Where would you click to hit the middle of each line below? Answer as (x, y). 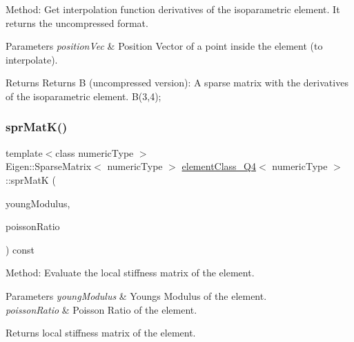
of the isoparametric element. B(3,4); (83, 96)
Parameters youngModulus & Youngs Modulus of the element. (136, 295)
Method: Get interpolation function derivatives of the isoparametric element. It (173, 9)
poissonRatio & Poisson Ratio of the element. (101, 309)
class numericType (95, 152)
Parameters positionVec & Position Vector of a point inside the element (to (164, 46)
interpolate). (32, 59)
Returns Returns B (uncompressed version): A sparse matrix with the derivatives (177, 83)
